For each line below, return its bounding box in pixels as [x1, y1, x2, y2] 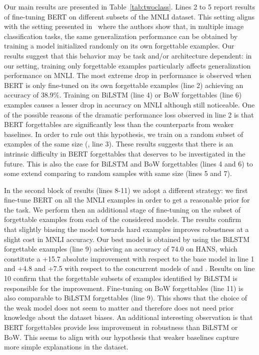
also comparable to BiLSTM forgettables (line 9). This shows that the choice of [4, 292, 247, 303]
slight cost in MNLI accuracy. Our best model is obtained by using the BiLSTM [4, 233, 250, 244]
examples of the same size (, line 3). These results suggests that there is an [4, 138, 233, 149]
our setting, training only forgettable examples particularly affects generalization [4, 60, 251, 70]
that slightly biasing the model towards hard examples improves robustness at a [4, 224, 249, 234]
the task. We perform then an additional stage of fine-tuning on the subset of [4, 204, 240, 214]
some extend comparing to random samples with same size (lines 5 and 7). [4, 168, 232, 178]
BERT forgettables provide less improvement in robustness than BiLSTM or [4, 322, 238, 332]
